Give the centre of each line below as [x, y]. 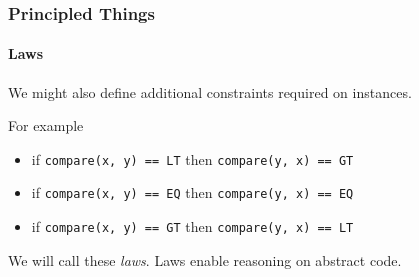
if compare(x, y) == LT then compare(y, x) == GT [192, 158]
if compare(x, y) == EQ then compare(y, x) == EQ [192, 192]
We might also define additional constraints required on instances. [210, 91]
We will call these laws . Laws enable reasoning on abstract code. [205, 259]
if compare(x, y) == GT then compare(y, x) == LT [192, 226]
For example [46, 125]
